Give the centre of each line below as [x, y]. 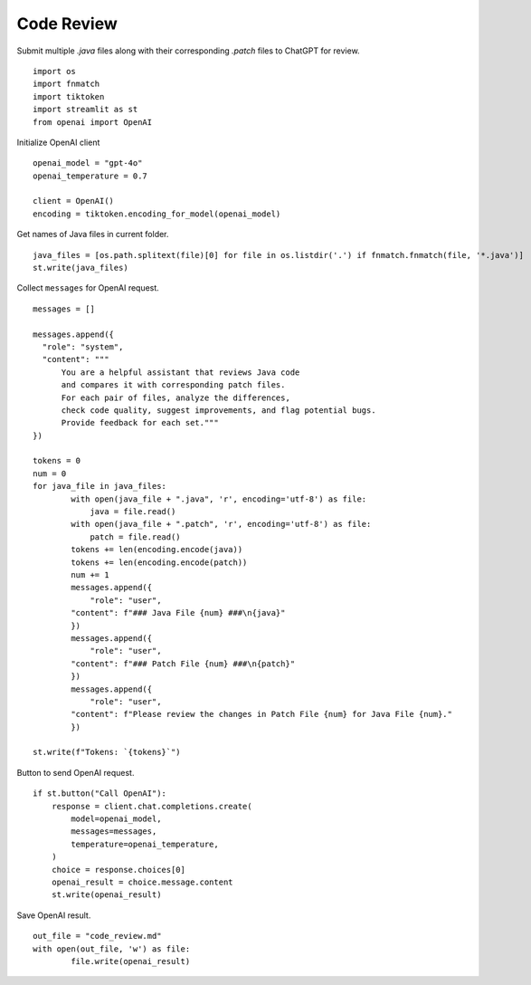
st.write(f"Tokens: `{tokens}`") [107, 752]
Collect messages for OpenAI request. [88, 288]
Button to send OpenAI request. [76, 772]
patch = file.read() [135, 537]
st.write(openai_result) [106, 895]
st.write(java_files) [81, 268]
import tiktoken [69, 96]
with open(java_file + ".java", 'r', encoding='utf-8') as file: [219, 499]
